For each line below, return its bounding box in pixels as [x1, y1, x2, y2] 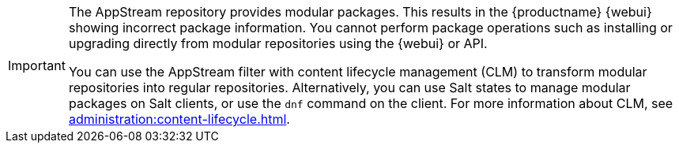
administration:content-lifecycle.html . [68, 111, 290, 127]
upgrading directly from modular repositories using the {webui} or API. [68, 35, 488, 51]
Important [8, 58, 66, 73]
